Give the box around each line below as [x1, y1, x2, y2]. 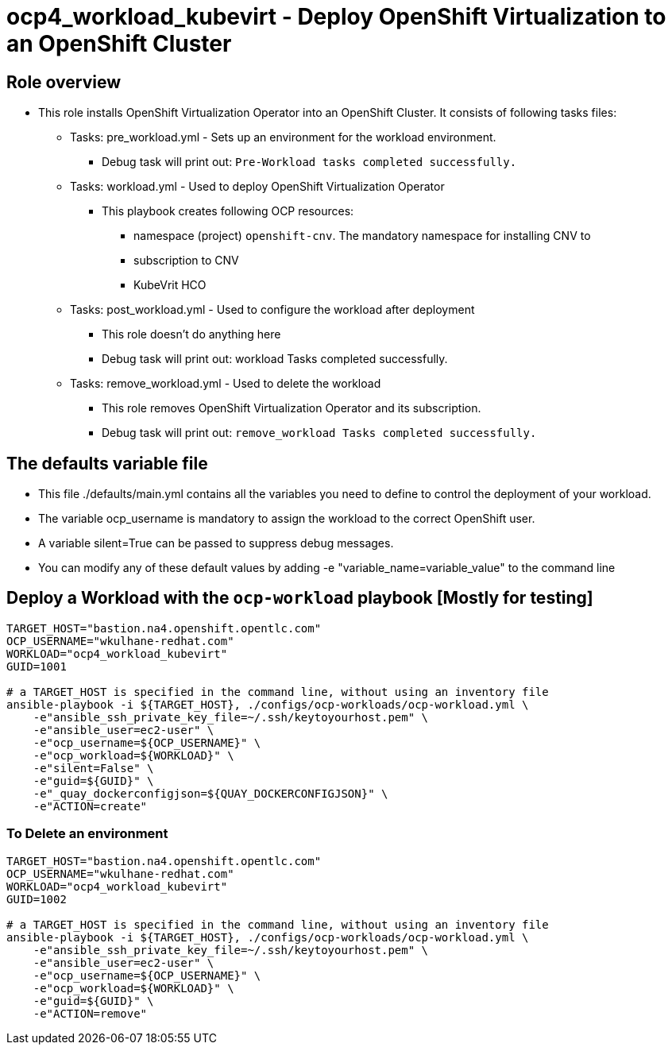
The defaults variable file [6, 453, 208, 473]
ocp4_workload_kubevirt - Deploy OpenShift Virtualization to [6, 3, 666, 30]
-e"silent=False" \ [33, 761, 154, 775]
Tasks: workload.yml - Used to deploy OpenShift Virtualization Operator [70, 180, 445, 194]
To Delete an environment [6, 825, 168, 842]
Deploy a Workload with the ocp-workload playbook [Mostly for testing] [6, 588, 593, 609]
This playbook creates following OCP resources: [102, 204, 354, 218]
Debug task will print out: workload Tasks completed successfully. [102, 352, 448, 366]
